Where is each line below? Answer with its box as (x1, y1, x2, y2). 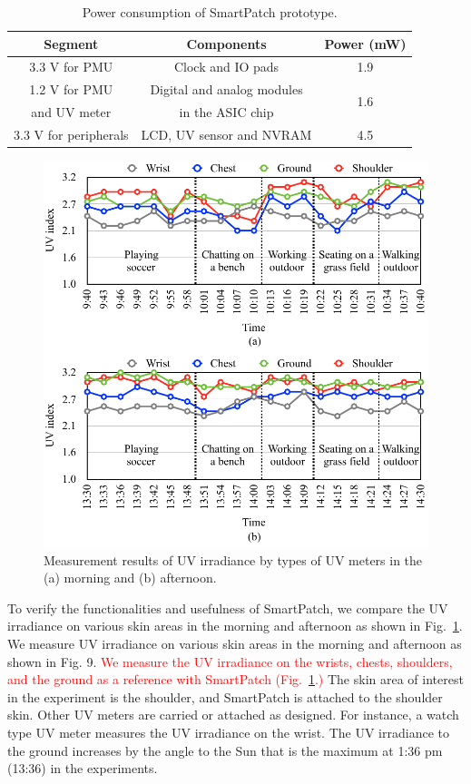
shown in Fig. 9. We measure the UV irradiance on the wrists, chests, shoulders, (7, 652, 453, 671)
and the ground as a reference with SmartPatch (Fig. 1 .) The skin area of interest (7, 670, 464, 689)
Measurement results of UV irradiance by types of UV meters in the (44, 550, 423, 569)
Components (186, 34, 267, 53)
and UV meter (31, 103, 112, 122)
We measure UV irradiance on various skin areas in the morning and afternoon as (7, 634, 462, 653)
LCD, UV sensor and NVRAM (141, 124, 312, 143)
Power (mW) (324, 34, 407, 53)
